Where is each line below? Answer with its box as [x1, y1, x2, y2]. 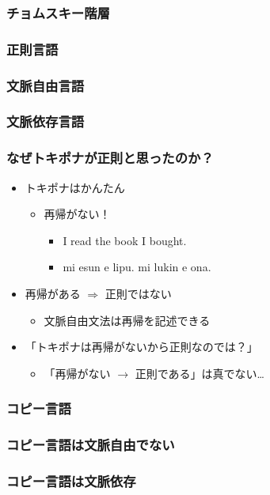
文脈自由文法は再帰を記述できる [44, 312, 211, 328]
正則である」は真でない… [135, 365, 264, 381]
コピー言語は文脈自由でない [6, 435, 175, 455]
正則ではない [105, 285, 172, 301]
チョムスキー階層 [6, 2, 110, 22]
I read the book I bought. [63, 232, 187, 248]
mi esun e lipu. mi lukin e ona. [63, 259, 211, 275]
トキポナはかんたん [25, 179, 125, 195]
